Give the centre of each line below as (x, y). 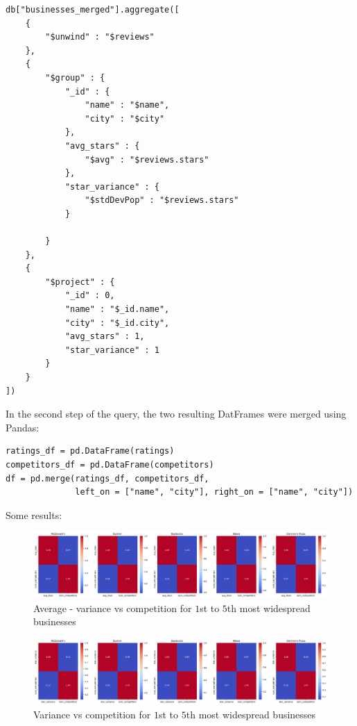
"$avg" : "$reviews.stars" (147, 159)
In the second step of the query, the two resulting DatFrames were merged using (176, 414)
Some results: (34, 514)
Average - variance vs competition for (113, 608)
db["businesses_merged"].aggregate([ (93, 10)
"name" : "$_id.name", (117, 310)
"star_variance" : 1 (112, 350)
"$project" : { (80, 282)
